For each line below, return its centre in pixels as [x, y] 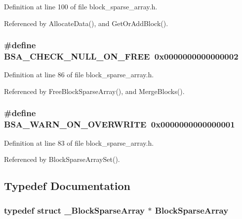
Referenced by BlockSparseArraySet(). [62, 159]
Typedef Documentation [67, 186]
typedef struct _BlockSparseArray [74, 210]
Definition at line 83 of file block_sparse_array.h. [79, 142]
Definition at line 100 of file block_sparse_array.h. [81, 6]
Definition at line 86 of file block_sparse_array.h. [79, 75]
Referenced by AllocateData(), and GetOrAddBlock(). [86, 23]
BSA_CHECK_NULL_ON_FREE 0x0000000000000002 [121, 56]
